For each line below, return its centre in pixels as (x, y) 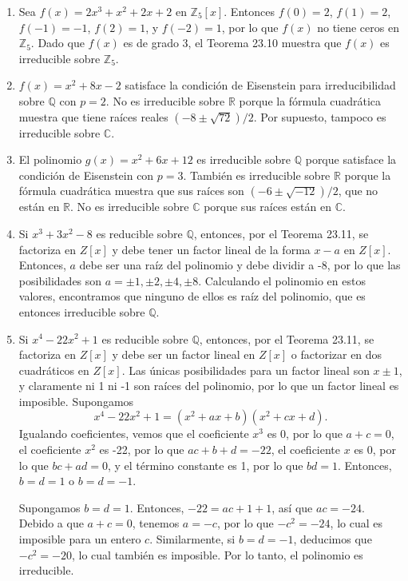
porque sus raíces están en (267, 207)
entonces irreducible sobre (82, 311)
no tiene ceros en (358, 27)
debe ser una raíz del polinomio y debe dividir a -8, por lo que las (240, 265)
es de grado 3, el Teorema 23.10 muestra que (232, 43)
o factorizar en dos (337, 354)
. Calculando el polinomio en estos (282, 280)
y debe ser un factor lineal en (184, 354)
